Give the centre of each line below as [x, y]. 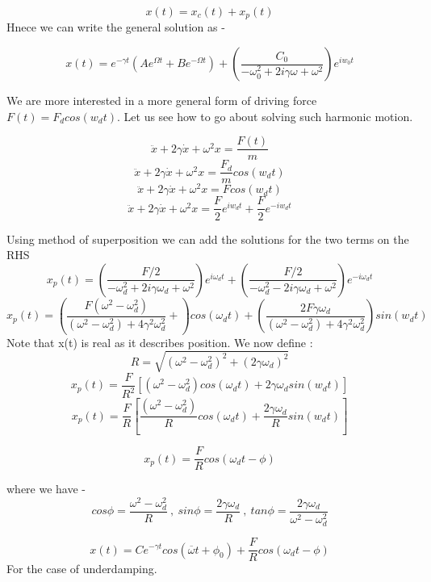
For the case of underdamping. [82, 569]
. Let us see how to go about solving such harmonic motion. [265, 116]
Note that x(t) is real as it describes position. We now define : [160, 342]
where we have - [46, 489]
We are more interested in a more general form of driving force [162, 100]
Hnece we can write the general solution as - [116, 27]
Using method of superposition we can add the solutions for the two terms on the [208, 239]
